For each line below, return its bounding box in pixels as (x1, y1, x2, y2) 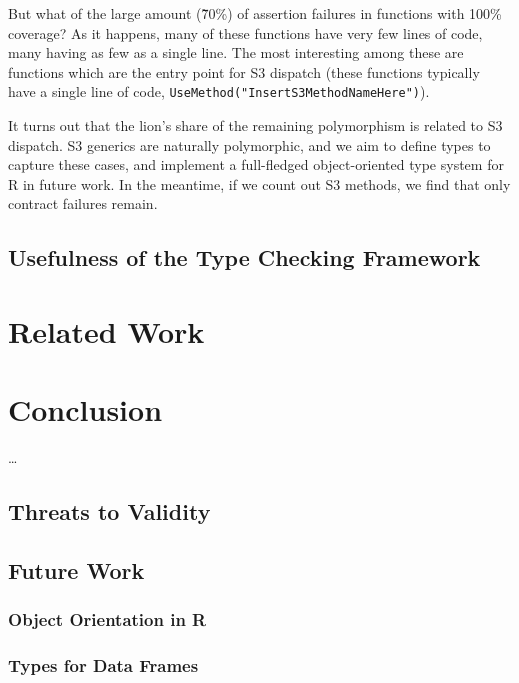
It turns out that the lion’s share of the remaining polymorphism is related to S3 (8, 115, 503, 136)
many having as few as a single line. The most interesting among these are (8, 42, 464, 63)
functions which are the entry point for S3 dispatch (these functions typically (8, 61, 480, 82)
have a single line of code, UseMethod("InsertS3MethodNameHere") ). (8, 81, 430, 102)
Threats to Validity (8, 496, 211, 527)
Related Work (8, 310, 205, 351)
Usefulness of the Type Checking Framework (8, 242, 481, 273)
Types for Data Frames (8, 653, 199, 678)
